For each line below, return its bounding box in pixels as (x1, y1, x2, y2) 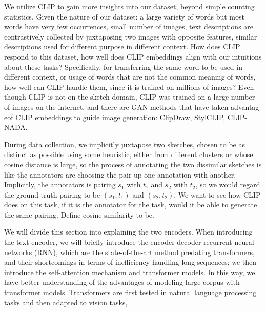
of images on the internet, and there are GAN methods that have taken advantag (4, 101, 259, 112)
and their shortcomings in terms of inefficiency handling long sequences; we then (4, 257, 257, 267)
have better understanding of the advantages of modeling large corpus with (4, 277, 240, 287)
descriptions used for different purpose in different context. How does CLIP (4, 41, 240, 52)
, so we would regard (195, 179, 260, 190)
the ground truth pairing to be (4, 189, 100, 200)
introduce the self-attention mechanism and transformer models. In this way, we (4, 266, 255, 277)
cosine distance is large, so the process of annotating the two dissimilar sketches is (4, 159, 262, 169)
